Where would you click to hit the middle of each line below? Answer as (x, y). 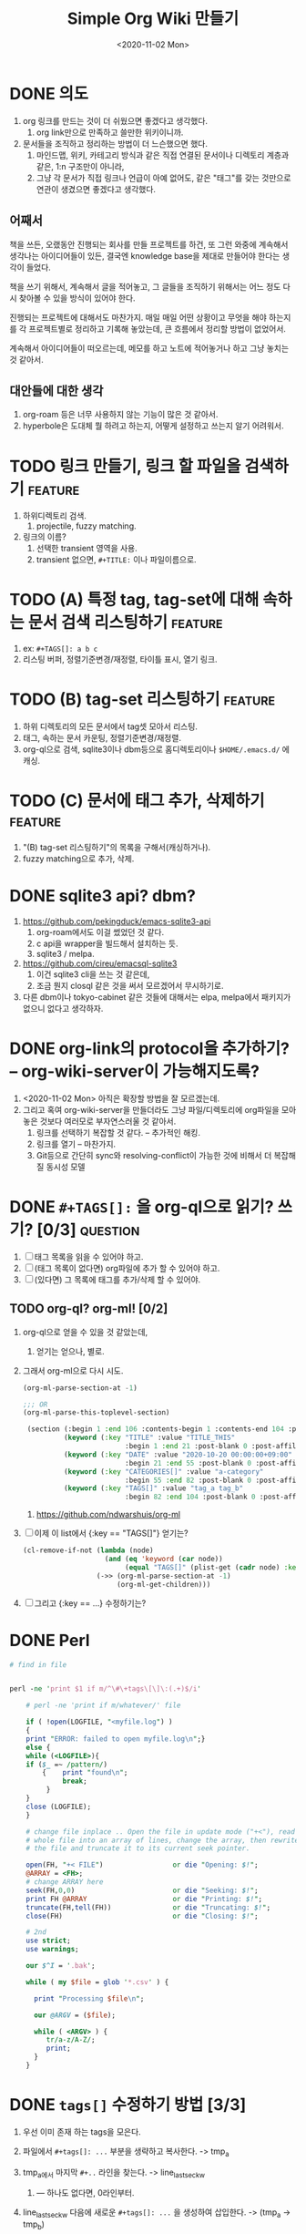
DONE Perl (50, 1640)
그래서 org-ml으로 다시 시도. (73, 1370)
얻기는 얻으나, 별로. (70, 1351)
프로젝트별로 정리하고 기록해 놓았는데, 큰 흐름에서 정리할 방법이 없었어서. (158, 328)
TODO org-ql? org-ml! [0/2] (89, 1309)
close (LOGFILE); (59, 1807)
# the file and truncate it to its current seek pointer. (138, 1848)
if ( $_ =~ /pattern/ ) (66, 1765)
